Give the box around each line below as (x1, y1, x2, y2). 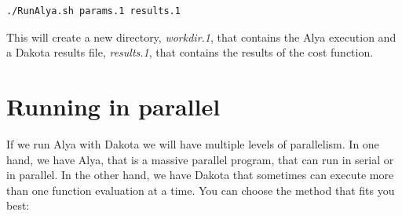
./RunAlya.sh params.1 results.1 (6, 5, 181, 16)
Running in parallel (6, 90, 221, 122)
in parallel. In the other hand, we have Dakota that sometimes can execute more (6, 167, 394, 183)
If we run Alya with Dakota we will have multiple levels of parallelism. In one (6, 135, 379, 152)
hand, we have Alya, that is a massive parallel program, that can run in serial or (6, 151, 394, 167)
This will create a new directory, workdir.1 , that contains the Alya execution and (6, 28, 397, 45)
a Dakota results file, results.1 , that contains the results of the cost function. (6, 44, 374, 60)
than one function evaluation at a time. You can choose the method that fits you (6, 181, 395, 198)
